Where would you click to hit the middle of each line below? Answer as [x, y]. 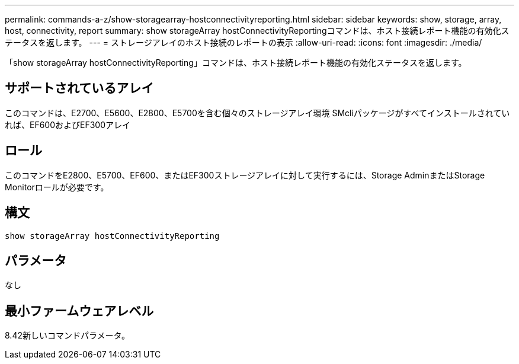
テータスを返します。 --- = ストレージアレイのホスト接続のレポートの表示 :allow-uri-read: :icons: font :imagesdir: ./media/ [244, 42]
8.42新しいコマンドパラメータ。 [68, 336]
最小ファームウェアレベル [79, 311]
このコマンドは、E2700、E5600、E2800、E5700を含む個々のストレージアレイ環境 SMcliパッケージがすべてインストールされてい [257, 113]
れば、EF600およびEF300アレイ [68, 124]
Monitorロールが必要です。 [57, 187]
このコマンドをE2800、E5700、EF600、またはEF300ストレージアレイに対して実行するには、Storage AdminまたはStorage [245, 175]
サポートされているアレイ [79, 88]
